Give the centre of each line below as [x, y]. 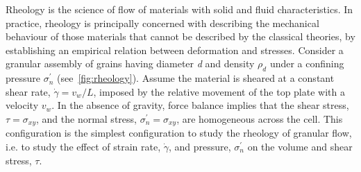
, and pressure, [200, 146]
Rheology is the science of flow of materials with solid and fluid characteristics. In [179, 9]
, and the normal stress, [86, 118]
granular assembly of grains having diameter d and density [130, 63]
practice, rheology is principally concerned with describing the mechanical [162, 23]
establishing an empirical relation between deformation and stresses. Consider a [175, 50]
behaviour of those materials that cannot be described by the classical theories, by [180, 36]
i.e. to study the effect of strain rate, [83, 146]
